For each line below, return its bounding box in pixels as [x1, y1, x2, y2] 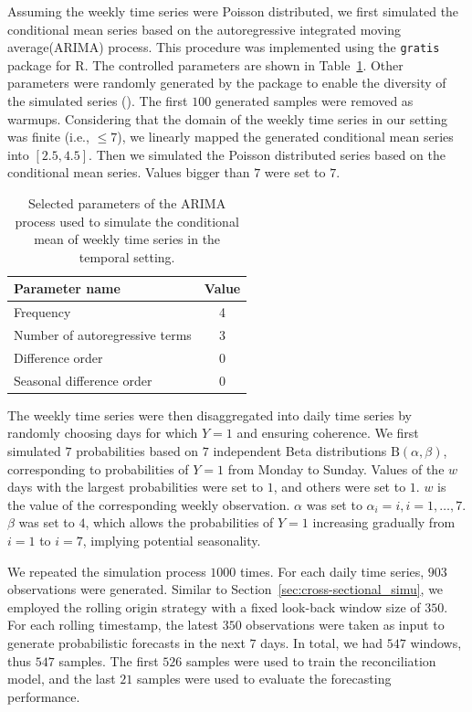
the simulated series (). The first [7, 91, 188, 111]
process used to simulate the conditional [15, 211, 239, 230]
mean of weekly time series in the [34, 229, 221, 249]
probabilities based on [76, 441, 199, 461]
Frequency [14, 303, 71, 322]
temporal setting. [79, 247, 175, 266]
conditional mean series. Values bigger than [7, 163, 250, 182]
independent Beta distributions [213, 441, 387, 461]
